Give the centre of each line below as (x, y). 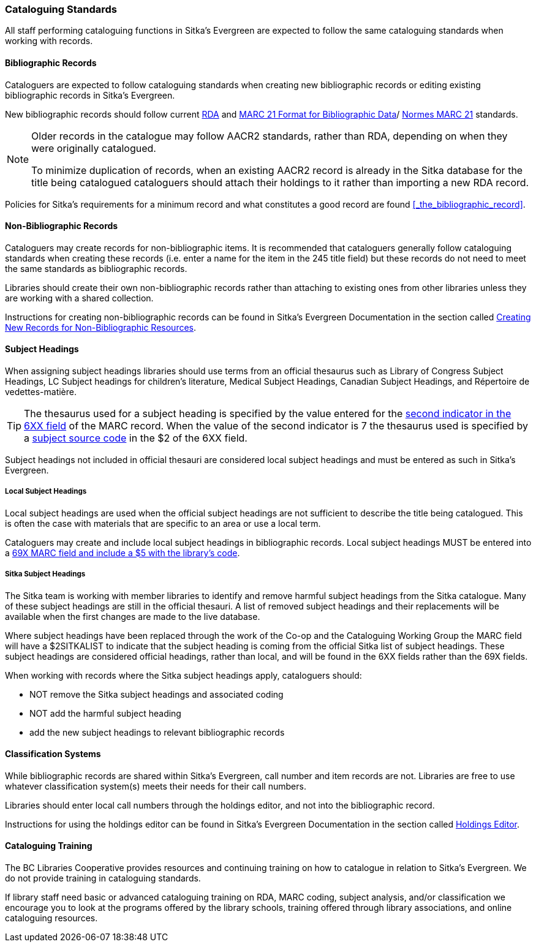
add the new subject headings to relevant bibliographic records (157, 732)
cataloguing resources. (51, 918)
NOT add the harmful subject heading (105, 713)
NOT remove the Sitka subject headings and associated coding (157, 694)
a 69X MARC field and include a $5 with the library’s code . (123, 553)
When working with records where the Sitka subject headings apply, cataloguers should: (183, 675)
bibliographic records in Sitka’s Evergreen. (90, 95)
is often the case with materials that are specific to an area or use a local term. (163, 523)
